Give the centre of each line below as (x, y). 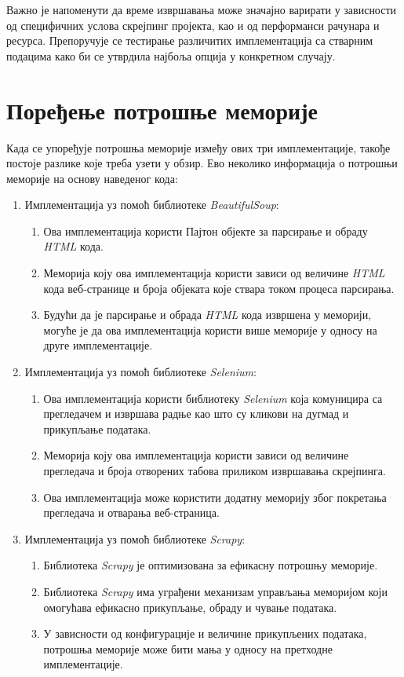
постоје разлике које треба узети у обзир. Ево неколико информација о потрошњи (202, 163)
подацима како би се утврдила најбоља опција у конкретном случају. (171, 55)
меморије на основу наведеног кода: (92, 178)
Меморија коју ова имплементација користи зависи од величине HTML (214, 273)
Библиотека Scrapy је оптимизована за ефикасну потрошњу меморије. (211, 565)
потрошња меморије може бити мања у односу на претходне (188, 648)
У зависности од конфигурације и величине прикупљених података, (205, 633)
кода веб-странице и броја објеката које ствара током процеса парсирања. (219, 288)
